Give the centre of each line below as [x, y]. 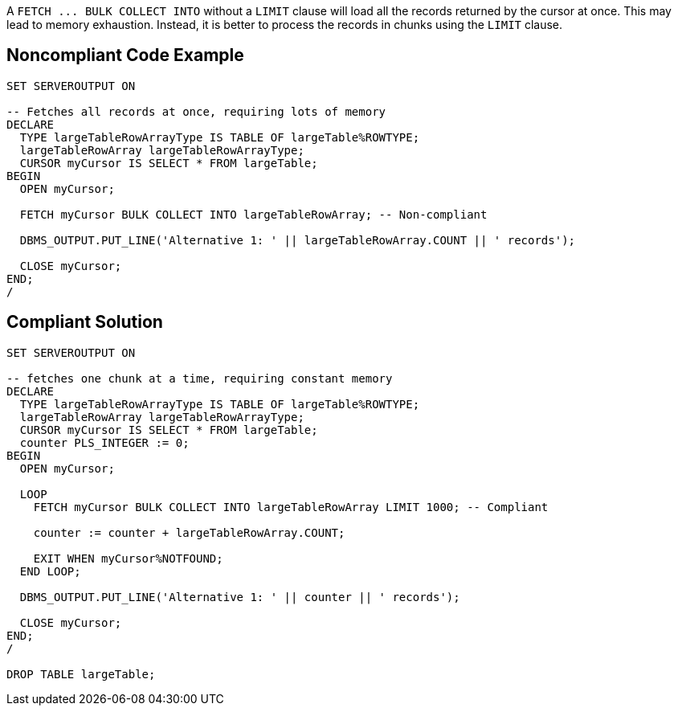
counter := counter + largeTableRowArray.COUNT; [189, 532]
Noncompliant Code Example [125, 55]
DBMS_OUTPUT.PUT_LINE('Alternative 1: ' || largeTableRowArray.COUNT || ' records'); [298, 240]
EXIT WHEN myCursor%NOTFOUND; [128, 558]
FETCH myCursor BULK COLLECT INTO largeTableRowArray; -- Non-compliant [253, 214]
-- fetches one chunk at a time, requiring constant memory [200, 378]
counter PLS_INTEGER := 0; [104, 442]
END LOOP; [50, 571]
